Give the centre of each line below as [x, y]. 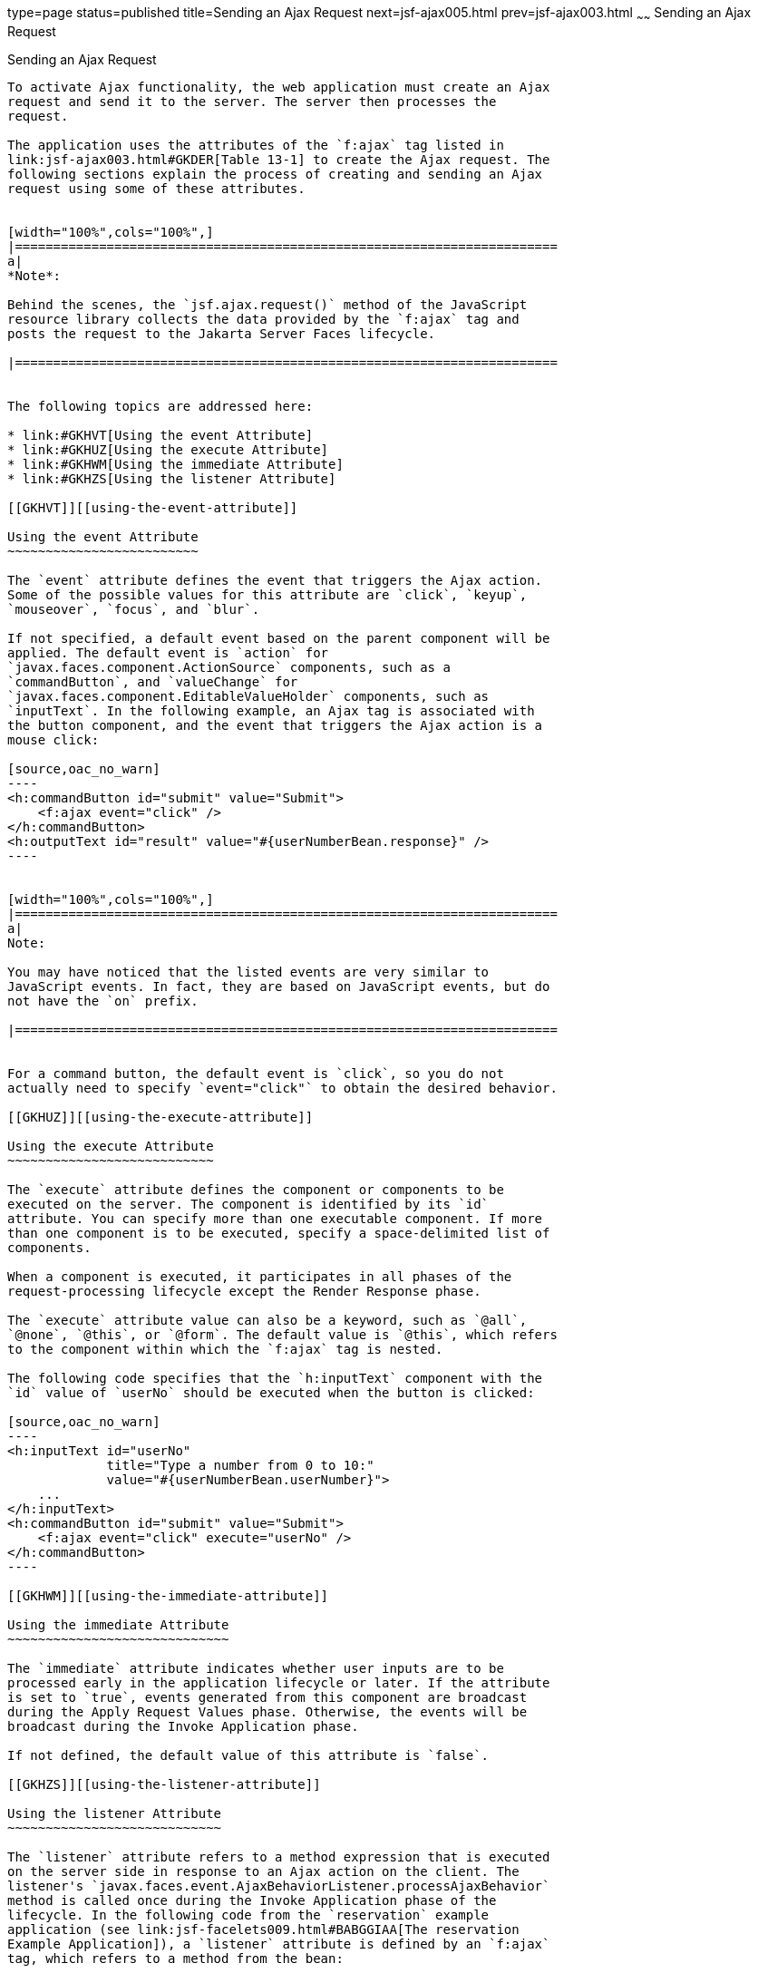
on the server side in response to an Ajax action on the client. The [263, 1871]
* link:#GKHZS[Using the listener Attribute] [172, 478]
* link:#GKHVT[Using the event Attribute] [160, 435]
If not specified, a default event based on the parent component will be [279, 638]
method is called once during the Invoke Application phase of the [252, 1900]
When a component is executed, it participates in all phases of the [260, 1276]
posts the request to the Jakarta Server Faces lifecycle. [222, 333]
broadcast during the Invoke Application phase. [183, 1726]
